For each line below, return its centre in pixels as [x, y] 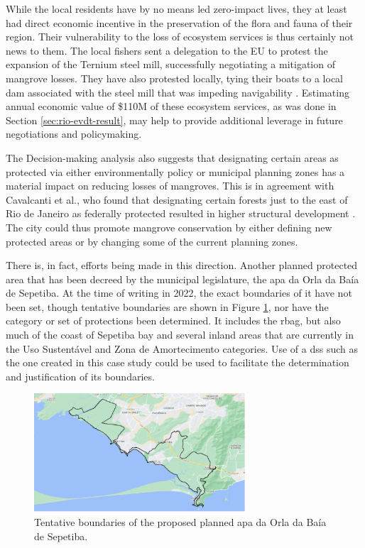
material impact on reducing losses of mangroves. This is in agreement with [170, 186]
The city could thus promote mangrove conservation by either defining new [169, 227]
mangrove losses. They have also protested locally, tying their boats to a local [174, 78]
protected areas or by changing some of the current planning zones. [152, 241]
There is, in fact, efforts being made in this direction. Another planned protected [182, 265]
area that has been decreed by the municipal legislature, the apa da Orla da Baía [182, 279]
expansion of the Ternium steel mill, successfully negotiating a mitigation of [170, 64]
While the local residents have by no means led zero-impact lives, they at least [176, 9]
